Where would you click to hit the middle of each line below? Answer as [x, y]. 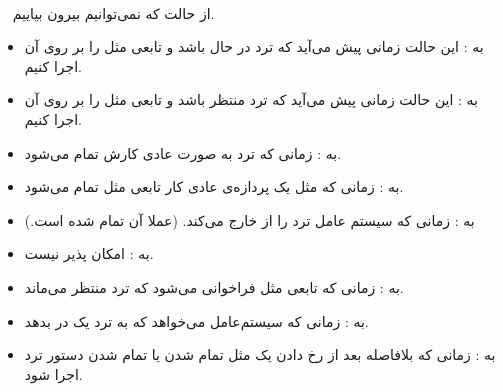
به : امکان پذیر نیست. [89, 253]
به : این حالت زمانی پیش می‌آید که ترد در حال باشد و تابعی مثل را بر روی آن [254, 46]
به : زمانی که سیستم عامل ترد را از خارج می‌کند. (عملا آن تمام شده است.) [249, 219]
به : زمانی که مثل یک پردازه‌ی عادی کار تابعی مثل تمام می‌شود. [214, 186]
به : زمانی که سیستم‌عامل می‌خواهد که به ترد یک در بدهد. [196, 320]
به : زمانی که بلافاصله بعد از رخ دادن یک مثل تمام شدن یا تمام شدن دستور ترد [260, 354]
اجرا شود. [53, 373]
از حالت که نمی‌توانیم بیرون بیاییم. [113, 12]
